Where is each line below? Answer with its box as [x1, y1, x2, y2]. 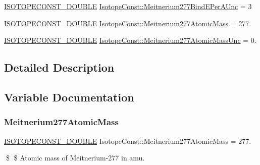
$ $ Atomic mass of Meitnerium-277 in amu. [6, 152, 145, 163]
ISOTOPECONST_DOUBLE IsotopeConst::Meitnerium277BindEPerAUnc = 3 [4, 1, 252, 11]
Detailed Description [4, 60, 115, 75]
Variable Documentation [4, 89, 134, 104]
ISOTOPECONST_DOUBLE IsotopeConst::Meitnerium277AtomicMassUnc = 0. [4, 35, 256, 45]
